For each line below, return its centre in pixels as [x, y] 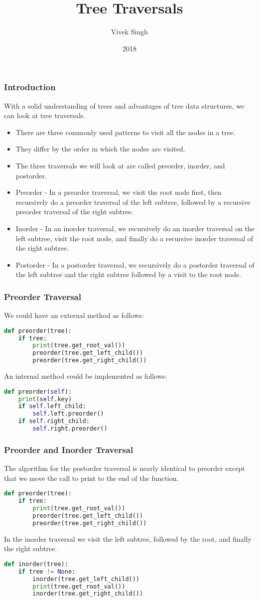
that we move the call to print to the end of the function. [91, 478]
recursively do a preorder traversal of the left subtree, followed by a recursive [133, 202]
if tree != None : [47, 571]
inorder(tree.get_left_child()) [86, 579]
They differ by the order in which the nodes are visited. [100, 149]
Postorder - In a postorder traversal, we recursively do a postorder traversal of [135, 264]
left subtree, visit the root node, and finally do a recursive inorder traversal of [134, 238]
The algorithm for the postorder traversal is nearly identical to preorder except [125, 468]
